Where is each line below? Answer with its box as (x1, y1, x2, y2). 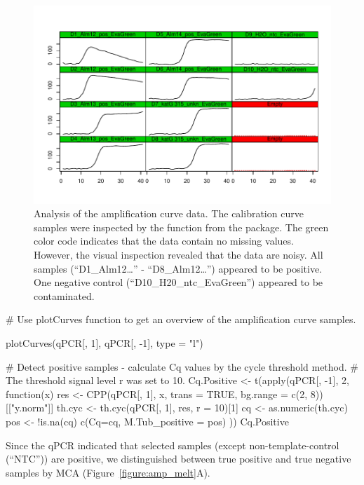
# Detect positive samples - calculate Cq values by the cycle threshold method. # (6, 359, 358, 374)
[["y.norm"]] (6, 400, 54, 415)
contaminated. (34, 288, 95, 303)
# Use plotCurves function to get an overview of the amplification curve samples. (6, 312, 356, 327)
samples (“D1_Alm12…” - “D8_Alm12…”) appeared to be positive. (34, 261, 322, 275)
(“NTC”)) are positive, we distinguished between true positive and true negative (6, 451, 351, 466)
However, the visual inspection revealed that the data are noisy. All (34, 247, 323, 262)
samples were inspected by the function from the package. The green (34, 219, 329, 234)
